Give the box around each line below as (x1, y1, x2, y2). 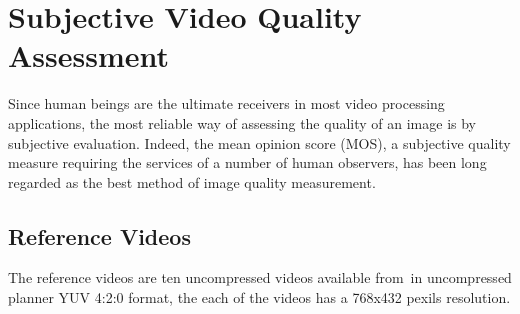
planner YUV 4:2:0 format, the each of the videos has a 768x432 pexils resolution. (8, 287, 511, 308)
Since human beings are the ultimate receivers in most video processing (8, 93, 445, 114)
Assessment (8, 35, 170, 76)
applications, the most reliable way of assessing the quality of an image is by (8, 112, 476, 133)
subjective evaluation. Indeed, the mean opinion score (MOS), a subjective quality (8, 132, 511, 153)
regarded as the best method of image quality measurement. (8, 171, 376, 192)
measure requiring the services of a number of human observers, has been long (8, 152, 487, 173)
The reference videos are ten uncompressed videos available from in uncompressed (8, 267, 512, 288)
